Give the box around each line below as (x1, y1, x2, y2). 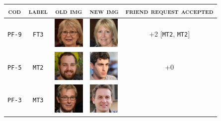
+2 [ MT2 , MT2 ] (149, 29, 190, 39)
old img (55, 5, 82, 16)
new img (89, 5, 119, 16)
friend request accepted (125, 5, 214, 16)
